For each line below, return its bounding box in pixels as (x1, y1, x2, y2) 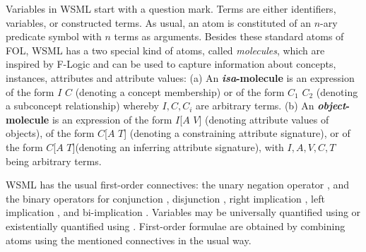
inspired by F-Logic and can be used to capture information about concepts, (6, 56, 336, 71)
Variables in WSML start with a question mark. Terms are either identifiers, (6, 1, 336, 16)
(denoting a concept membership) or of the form (75, 84, 285, 99)
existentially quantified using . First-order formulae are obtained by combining (6, 218, 346, 233)
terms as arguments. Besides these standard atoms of (114, 29, 344, 44)
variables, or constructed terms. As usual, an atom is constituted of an (6, 15, 311, 30)
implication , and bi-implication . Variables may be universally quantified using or (6, 205, 361, 220)
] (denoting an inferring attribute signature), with (72, 139, 284, 154)
